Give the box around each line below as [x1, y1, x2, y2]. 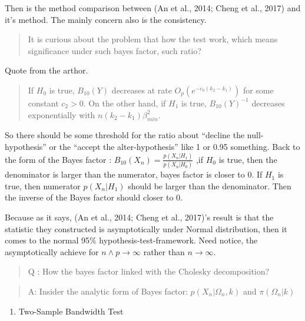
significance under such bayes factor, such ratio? [28, 44, 201, 56]
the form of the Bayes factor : [5, 153, 112, 165]
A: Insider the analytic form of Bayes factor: [28, 285, 188, 297]
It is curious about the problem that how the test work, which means [28, 33, 278, 45]
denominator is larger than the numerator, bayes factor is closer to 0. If [5, 168, 263, 180]
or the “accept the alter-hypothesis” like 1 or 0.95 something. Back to [49, 140, 300, 152]
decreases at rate [111, 83, 172, 96]
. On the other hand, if [83, 96, 166, 109]
